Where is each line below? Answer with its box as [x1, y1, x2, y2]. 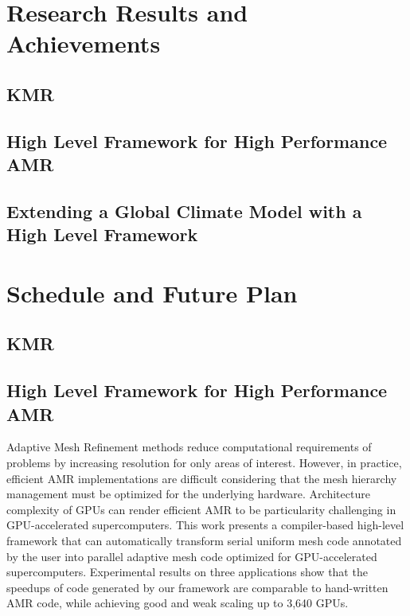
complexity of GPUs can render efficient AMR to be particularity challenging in [6, 501, 396, 517]
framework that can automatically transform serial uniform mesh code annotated [6, 532, 402, 548]
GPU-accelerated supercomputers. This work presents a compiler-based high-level [6, 517, 404, 533]
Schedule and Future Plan [6, 276, 298, 309]
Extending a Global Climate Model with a [6, 198, 362, 223]
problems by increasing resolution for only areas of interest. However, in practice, [6, 454, 402, 471]
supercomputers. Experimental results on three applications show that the [6, 563, 368, 580]
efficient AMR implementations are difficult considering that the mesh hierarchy [6, 470, 397, 486]
